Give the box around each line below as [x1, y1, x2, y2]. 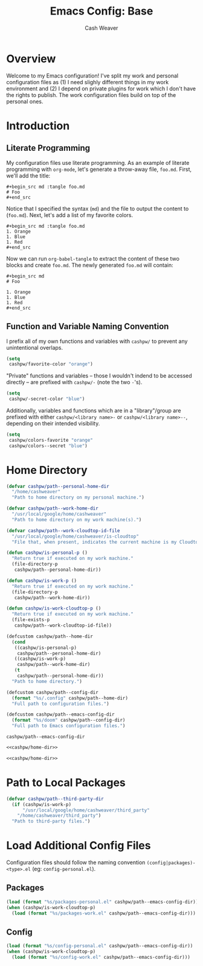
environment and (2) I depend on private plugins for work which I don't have [6, 85, 196, 92]
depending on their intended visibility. [6, 420, 100, 427]
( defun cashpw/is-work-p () [6, 578, 77, 584]
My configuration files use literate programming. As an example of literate [6, 159, 190, 166]
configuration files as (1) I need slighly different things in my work [6, 78, 169, 85]
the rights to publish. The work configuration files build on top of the [6, 91, 176, 98]
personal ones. [6, 98, 43, 105]
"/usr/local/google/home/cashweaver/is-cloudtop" [11, 533, 139, 539]
